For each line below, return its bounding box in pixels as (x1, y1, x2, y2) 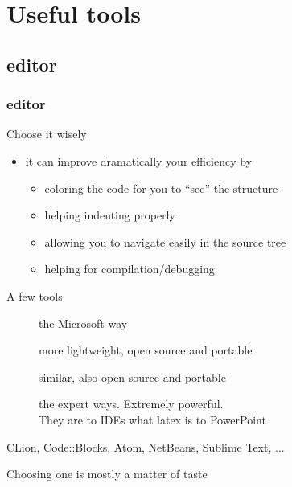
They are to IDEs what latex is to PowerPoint (39, 411, 266, 428)
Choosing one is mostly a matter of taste (6, 465, 208, 482)
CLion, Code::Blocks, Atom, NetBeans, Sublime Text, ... (6, 438, 285, 455)
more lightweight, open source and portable (39, 342, 253, 358)
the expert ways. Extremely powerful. (39, 395, 224, 412)
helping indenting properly (44, 207, 175, 223)
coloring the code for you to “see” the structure (44, 179, 278, 196)
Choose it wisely (6, 125, 87, 142)
